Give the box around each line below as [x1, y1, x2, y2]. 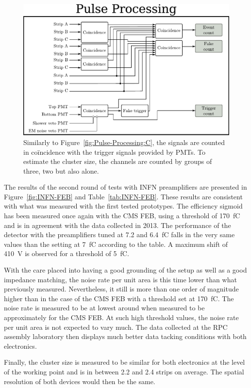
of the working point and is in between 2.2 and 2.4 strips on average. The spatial [4, 366, 244, 376]
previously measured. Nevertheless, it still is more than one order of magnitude [4, 284, 239, 294]
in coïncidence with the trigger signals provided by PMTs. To [23, 146, 206, 157]
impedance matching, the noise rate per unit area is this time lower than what [4, 274, 237, 284]
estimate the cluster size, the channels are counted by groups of [23, 156, 212, 166]
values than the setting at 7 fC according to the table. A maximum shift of [4, 239, 228, 249]
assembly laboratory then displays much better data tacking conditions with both [4, 331, 247, 341]
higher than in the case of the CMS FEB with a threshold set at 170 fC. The [4, 293, 234, 303]
